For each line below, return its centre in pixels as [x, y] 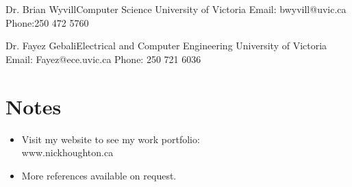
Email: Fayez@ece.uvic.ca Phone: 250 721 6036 [103, 59]
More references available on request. [99, 175]
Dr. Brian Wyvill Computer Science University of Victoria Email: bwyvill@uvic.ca [176, 9]
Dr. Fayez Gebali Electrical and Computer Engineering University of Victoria [166, 46]
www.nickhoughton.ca [67, 152]
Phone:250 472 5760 [47, 22]
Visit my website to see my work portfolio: [111, 139]
